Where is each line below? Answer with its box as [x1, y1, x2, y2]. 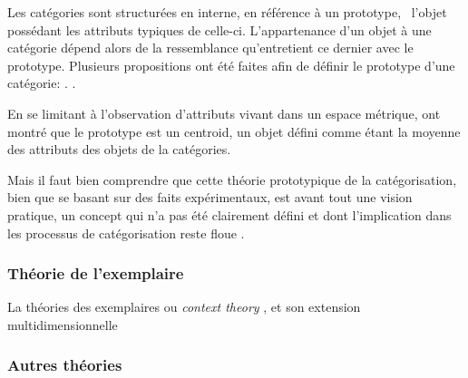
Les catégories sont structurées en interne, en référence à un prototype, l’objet [7, 3, 447, 21]
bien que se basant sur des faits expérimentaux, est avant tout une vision [7, 188, 413, 207]
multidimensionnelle [7, 315, 118, 334]
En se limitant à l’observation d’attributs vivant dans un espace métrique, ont [7, 103, 441, 122]
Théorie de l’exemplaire [7, 262, 184, 285]
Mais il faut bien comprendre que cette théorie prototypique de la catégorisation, [7, 170, 457, 189]
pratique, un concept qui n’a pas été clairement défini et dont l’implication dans [7, 205, 452, 224]
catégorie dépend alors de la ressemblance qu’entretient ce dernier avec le [7, 38, 414, 57]
